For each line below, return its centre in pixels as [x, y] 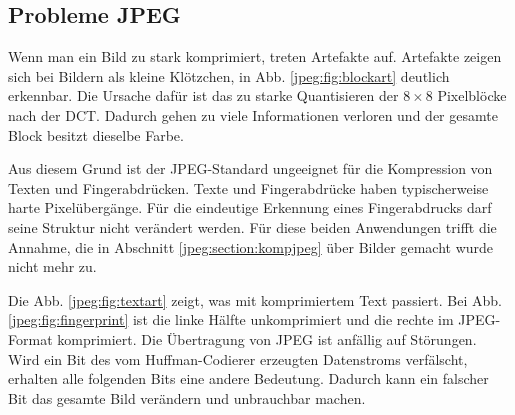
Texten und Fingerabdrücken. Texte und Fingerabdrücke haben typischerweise [248, 187]
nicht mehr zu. [52, 266]
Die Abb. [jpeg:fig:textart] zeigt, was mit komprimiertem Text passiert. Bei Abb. [255, 299]
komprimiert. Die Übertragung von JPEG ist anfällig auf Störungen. [267, 338]
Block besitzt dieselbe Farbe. [96, 134]
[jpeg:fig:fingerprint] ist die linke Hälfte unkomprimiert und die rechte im [231, 319]
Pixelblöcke [472, 95]
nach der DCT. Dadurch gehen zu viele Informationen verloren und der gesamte [253, 114]
